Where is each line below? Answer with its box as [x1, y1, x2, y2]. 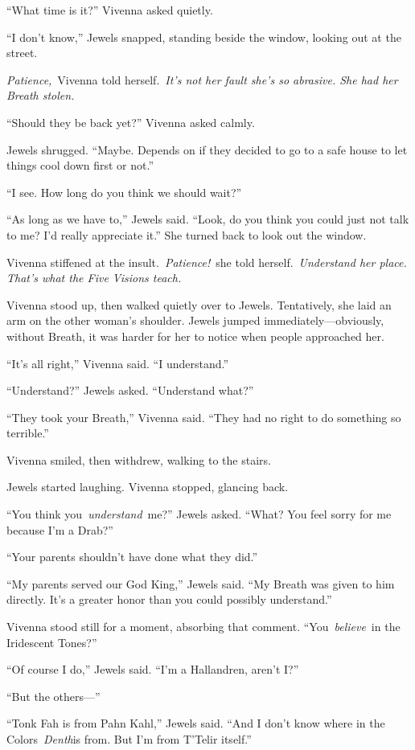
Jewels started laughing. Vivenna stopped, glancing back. [6, 478, 289, 495]
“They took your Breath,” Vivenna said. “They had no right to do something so [6, 408, 401, 425]
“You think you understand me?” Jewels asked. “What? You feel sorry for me [6, 506, 392, 523]
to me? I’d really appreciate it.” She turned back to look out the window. [6, 226, 367, 243]
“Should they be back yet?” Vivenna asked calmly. [6, 113, 255, 130]
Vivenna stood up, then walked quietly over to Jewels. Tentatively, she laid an [6, 296, 392, 313]
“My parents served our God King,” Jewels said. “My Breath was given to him [6, 575, 395, 592]
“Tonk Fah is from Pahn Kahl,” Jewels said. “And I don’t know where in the [6, 715, 385, 732]
